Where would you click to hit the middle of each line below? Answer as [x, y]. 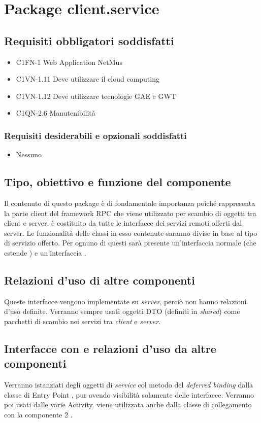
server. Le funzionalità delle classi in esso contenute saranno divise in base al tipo [131, 233]
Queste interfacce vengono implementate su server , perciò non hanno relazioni [125, 301]
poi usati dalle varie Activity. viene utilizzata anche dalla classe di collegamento [128, 404]
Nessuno [29, 154]
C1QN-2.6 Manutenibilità [56, 113]
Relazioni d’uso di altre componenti [100, 280]
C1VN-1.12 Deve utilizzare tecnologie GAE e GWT [96, 96]
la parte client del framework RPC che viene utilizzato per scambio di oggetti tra [130, 213]
